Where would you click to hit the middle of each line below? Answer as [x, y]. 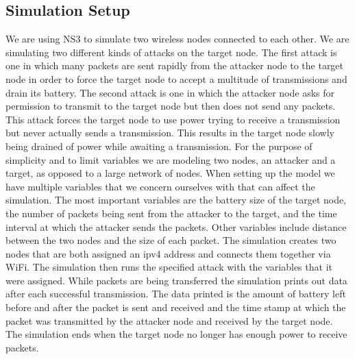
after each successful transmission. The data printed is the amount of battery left [176, 294]
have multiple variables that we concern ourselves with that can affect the [160, 186]
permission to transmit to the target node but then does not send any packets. [171, 106]
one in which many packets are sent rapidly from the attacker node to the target [175, 65]
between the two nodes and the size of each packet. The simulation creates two [171, 240]
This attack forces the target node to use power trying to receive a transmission [173, 119]
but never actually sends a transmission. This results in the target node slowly [170, 133]
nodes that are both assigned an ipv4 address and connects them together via [168, 253]
